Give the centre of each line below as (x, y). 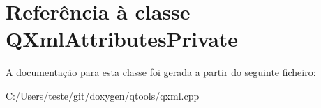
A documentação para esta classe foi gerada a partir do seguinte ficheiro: (161, 72)
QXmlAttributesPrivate (122, 39)
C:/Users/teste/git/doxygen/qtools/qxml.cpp (103, 95)
